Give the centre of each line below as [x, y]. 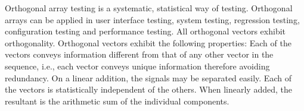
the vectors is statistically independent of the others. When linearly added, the [148, 89]
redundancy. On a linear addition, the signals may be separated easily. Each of [148, 77]
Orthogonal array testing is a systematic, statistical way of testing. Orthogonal [149, 8]
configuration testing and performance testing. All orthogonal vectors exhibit [145, 31]
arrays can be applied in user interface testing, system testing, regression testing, [152, 19]
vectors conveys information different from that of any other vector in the [139, 54]
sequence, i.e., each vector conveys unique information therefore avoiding [137, 66]
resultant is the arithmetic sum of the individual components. [117, 101]
